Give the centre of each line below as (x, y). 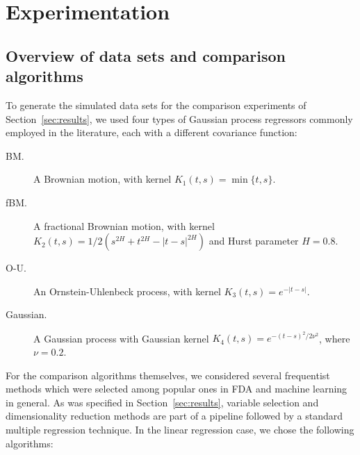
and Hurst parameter (254, 241)
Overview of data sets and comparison (146, 55)
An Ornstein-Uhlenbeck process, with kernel (127, 291)
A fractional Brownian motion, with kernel (124, 225)
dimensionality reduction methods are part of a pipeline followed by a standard (174, 416)
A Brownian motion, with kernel (103, 179)
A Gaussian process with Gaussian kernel (121, 338)
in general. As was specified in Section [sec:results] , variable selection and (162, 402)
